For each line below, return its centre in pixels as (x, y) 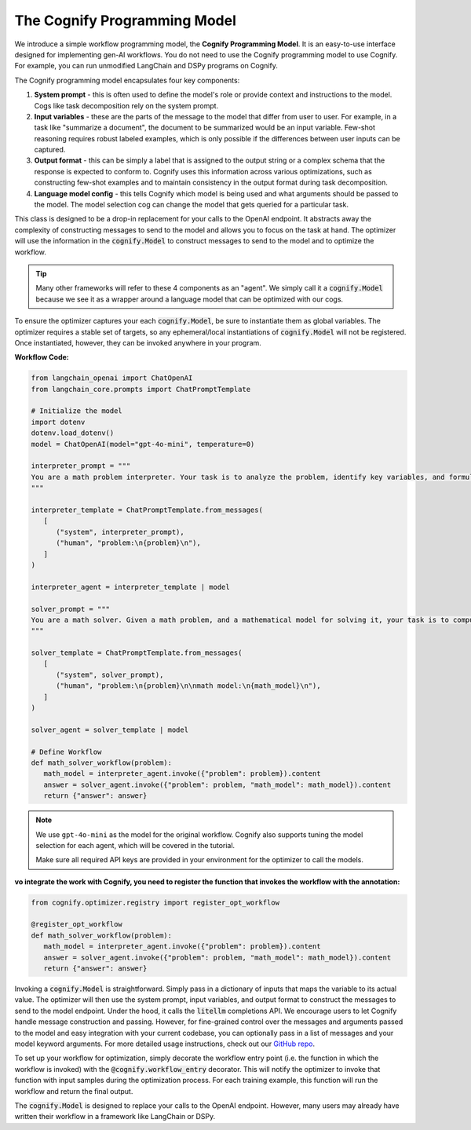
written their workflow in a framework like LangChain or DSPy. (115, 1117)
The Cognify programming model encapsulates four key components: (127, 80)
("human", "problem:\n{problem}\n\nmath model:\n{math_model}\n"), (188, 686)
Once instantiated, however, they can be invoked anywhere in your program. (138, 342)
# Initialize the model (77, 411)
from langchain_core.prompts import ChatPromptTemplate (141, 389)
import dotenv (58, 422)
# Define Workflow (66, 752)
